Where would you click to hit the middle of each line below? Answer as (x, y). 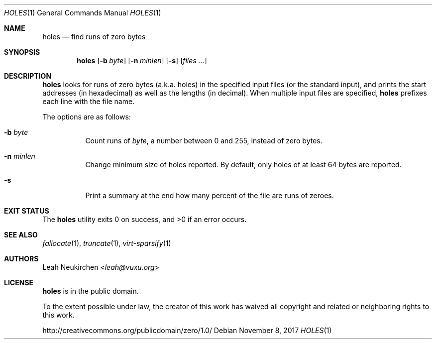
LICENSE (19, 283)
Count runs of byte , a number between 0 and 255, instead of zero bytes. (204, 141)
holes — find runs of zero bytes (94, 37)
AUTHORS (21, 259)
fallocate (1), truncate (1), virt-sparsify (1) (107, 243)
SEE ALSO (21, 235)
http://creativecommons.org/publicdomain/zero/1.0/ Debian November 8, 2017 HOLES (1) (187, 330)
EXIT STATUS (27, 211)
